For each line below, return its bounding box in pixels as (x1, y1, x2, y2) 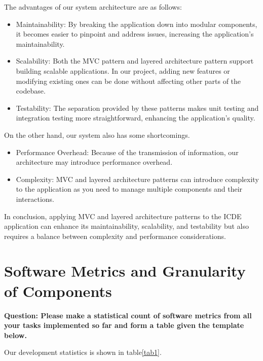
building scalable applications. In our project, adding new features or (16, 65, 230, 76)
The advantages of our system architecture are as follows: (4, 2, 182, 12)
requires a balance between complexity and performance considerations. (4, 230, 226, 241)
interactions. (16, 193, 54, 204)
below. (4, 329, 27, 340)
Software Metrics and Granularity (4, 260, 246, 281)
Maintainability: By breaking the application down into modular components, (16, 18, 257, 29)
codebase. (16, 85, 46, 96)
